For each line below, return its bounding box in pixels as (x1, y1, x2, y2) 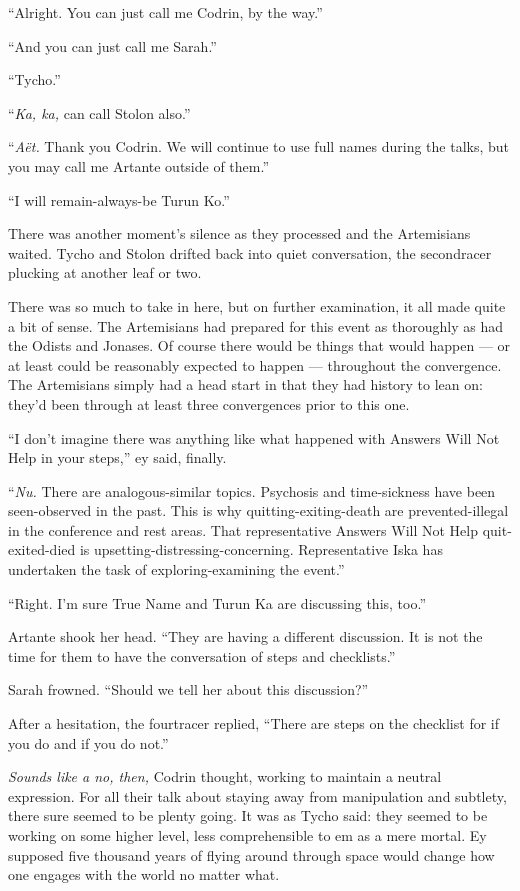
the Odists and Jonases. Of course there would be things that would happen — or (8, 335, 511, 356)
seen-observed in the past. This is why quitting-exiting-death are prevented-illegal (8, 500, 509, 521)
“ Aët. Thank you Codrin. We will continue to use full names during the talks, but (8, 136, 510, 157)
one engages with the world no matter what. (8, 864, 280, 885)
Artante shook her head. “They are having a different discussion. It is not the (8, 626, 483, 647)
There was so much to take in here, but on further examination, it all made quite (8, 295, 506, 316)
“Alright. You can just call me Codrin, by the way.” (8, 2, 323, 22)
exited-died (8, 539, 76, 560)
